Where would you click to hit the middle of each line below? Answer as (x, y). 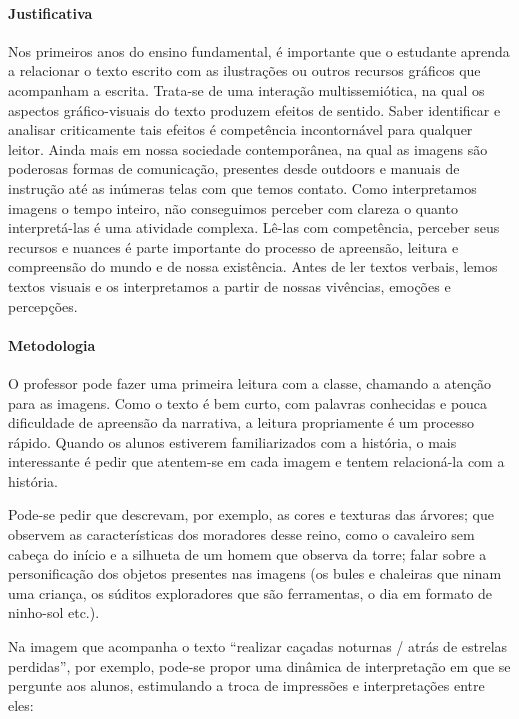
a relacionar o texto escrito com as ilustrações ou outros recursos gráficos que (244, 70)
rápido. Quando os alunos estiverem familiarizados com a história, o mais (232, 441)
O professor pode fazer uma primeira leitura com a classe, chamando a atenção (250, 382)
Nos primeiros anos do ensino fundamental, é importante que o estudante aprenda (259, 50)
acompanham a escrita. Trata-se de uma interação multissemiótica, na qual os (246, 89)
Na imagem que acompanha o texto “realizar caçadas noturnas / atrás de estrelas (258, 646)
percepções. (43, 305)
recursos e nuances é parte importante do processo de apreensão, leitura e (233, 246)
